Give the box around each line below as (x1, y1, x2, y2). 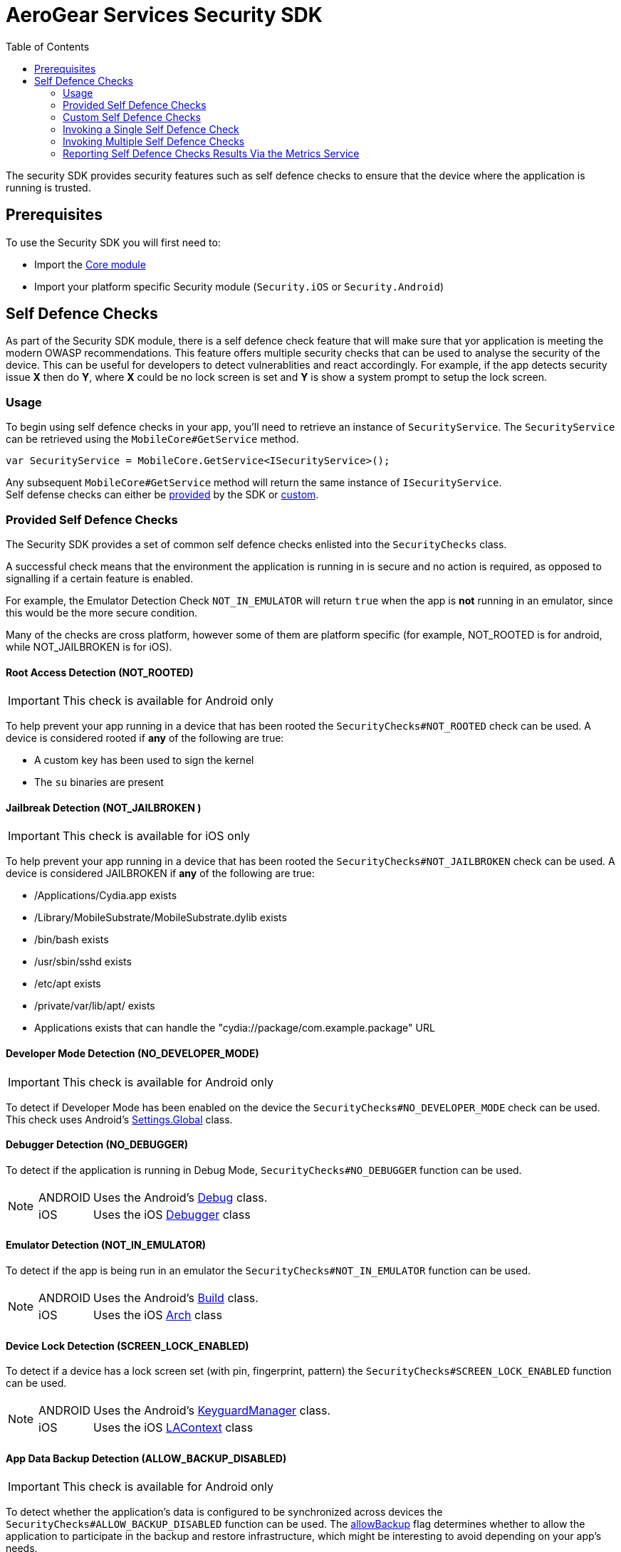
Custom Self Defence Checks (63, 110, 201, 123)
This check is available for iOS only (62, 829, 251, 844)
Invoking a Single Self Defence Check (63, 122, 239, 135)
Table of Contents (6, 40, 90, 53)
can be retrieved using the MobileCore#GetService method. (6, 433, 299, 446)
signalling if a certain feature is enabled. (6, 572, 194, 584)
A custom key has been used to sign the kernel (34, 754, 254, 767)
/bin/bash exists (34, 933, 109, 946)
